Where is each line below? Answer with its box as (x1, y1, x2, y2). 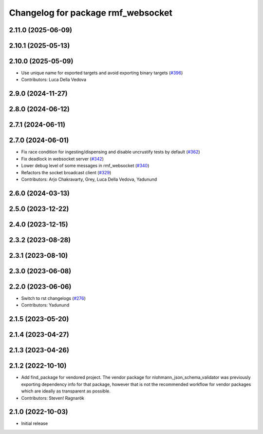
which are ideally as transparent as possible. (21, 388, 111, 394)
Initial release (21, 420, 48, 427)
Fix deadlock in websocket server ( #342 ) (21, 156, 104, 162)
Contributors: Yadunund (21, 302, 70, 308)
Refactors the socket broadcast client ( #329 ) (21, 169, 112, 175)
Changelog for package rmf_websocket (9, 7, 173, 18)
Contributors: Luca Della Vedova (21, 77, 87, 83)
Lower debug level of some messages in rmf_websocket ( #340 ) (21, 163, 150, 168)
